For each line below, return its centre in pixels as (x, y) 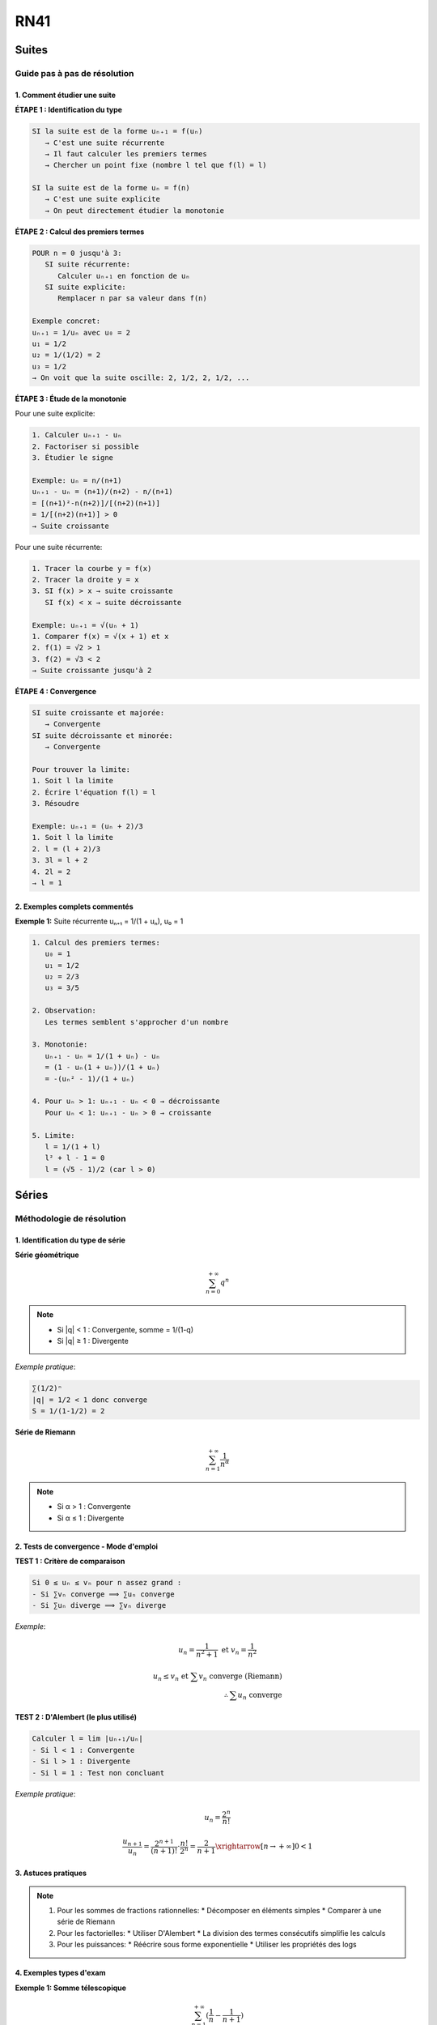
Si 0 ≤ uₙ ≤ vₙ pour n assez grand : (107, 1583)
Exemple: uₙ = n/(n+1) (77, 481)
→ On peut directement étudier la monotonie (134, 210)
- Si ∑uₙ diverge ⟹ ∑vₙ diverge (99, 1605)
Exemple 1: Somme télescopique (71, 1988)
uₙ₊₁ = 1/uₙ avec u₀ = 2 (81, 333)
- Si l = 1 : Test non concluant (98, 1773)
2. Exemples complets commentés (74, 906)
